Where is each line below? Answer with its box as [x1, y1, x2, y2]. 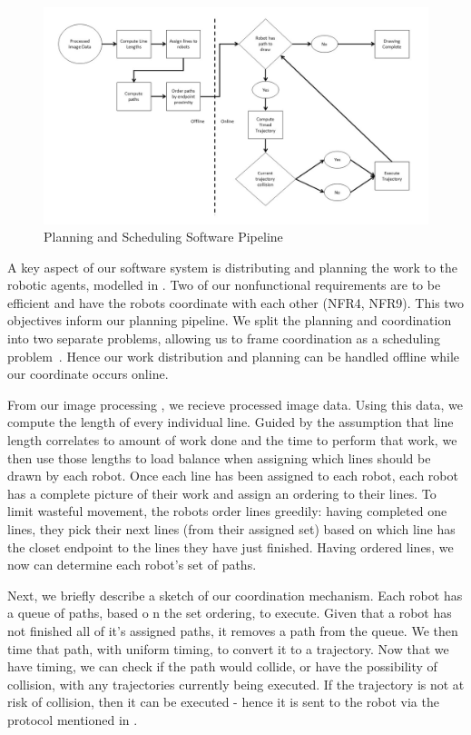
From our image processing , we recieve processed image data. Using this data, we [7, 394, 464, 413]
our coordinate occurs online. [7, 364, 169, 383]
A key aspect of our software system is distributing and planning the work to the [7, 257, 458, 276]
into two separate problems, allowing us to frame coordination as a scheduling [7, 329, 440, 348]
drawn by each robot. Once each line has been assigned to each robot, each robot [7, 466, 458, 485]
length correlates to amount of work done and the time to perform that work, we [7, 431, 457, 450]
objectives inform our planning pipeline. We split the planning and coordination [7, 311, 452, 330]
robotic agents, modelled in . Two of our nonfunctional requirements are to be [7, 275, 441, 294]
